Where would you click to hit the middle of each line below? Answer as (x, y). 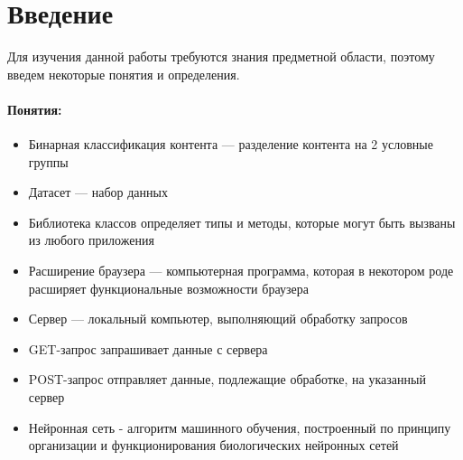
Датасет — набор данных (98, 192)
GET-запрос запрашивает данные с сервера (148, 348)
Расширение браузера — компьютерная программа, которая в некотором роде (241, 271)
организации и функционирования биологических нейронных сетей (213, 445)
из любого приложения (91, 240)
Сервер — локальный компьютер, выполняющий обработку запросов (218, 319)
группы (48, 161)
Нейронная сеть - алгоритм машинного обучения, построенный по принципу (240, 427)
